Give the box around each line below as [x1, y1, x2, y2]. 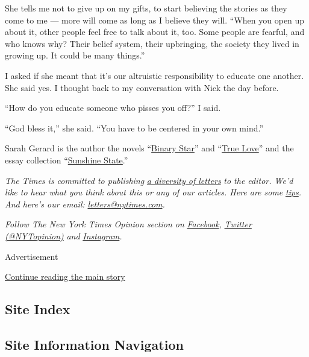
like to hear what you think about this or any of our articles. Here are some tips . [5, 186, 302, 198]
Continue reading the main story [5, 270, 125, 283]
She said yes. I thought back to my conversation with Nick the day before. [5, 81, 279, 93]
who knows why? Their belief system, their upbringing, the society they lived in [5, 37, 299, 49]
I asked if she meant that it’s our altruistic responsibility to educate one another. [5, 69, 304, 81]
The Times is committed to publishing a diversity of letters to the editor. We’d [5, 174, 293, 186]
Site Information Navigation [5, 335, 184, 353]
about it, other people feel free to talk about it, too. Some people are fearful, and [5, 25, 305, 38]
